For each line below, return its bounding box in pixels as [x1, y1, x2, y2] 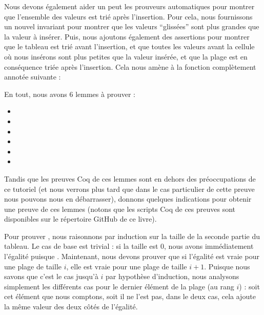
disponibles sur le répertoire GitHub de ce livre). [4, 213, 157, 224]
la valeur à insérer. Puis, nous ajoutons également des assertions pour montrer [4, 31, 250, 42]
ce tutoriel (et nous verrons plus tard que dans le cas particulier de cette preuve [4, 183, 255, 194]
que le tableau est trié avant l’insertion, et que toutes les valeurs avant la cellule [4, 41, 255, 52]
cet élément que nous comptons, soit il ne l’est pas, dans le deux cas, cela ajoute [4, 291, 256, 302]
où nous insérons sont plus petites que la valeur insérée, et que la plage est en [4, 51, 248, 62]
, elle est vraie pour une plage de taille [66, 261, 187, 271]
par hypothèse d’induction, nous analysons [106, 271, 239, 282]
